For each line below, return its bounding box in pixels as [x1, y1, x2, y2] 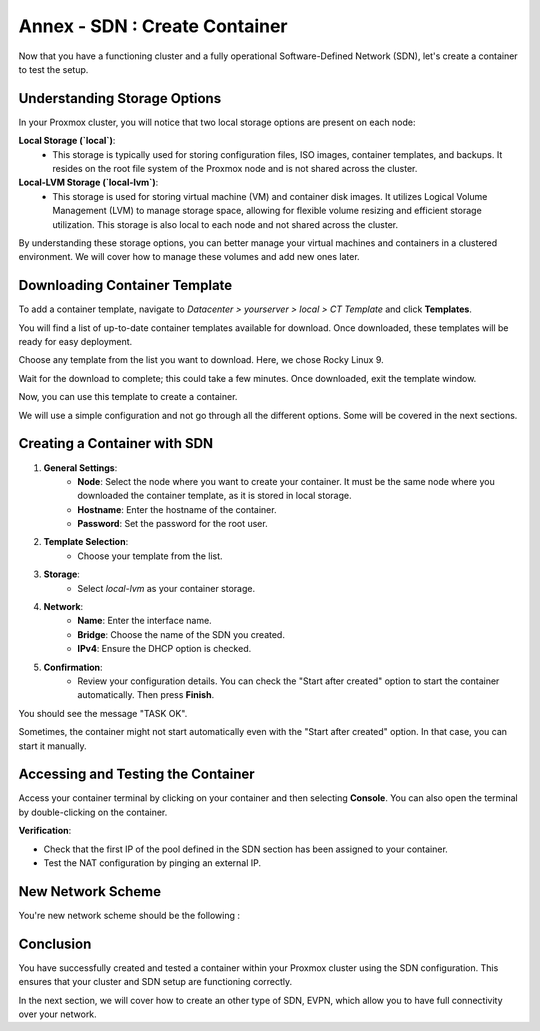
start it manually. [18, 740, 87, 752]
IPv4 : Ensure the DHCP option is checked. [77, 643, 252, 655]
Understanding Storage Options [18, 90, 222, 107]
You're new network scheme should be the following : [18, 909, 240, 921]
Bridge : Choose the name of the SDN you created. [77, 628, 285, 640]
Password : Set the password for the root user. [77, 518, 269, 530]
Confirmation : [43, 661, 104, 673]
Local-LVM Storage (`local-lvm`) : [18, 176, 159, 189]
